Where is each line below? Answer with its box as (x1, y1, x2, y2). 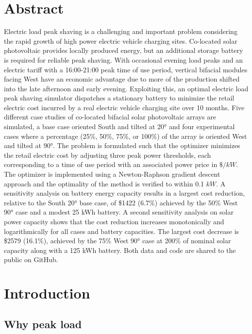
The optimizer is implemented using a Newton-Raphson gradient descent (4, 169, 220, 179)
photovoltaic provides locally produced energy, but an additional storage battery (4, 45, 243, 55)
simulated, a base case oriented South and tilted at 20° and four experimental (4, 121, 235, 132)
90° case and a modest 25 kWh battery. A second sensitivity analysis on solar (4, 207, 234, 217)
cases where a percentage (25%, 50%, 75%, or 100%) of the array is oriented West (4, 131, 247, 141)
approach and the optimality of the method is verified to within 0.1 (4, 178, 204, 188)
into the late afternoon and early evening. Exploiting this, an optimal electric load (4, 83, 249, 93)
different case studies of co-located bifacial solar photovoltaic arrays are (4, 112, 216, 122)
